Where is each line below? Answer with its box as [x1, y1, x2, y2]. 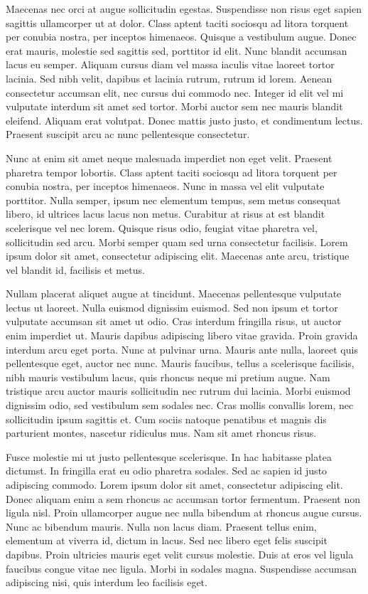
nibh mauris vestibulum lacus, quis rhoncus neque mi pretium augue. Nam [6, 369, 330, 384]
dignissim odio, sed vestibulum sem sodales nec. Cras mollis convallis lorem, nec [6, 398, 354, 413]
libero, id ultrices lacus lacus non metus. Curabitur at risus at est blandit [6, 206, 325, 221]
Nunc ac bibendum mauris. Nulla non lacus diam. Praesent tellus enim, [6, 519, 317, 534]
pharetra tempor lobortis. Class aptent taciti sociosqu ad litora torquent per [6, 164, 337, 179]
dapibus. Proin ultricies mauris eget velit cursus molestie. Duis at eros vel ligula [6, 546, 354, 561]
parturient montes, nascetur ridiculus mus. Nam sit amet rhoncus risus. [6, 425, 317, 440]
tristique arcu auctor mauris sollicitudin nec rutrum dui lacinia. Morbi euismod [6, 383, 351, 398]
